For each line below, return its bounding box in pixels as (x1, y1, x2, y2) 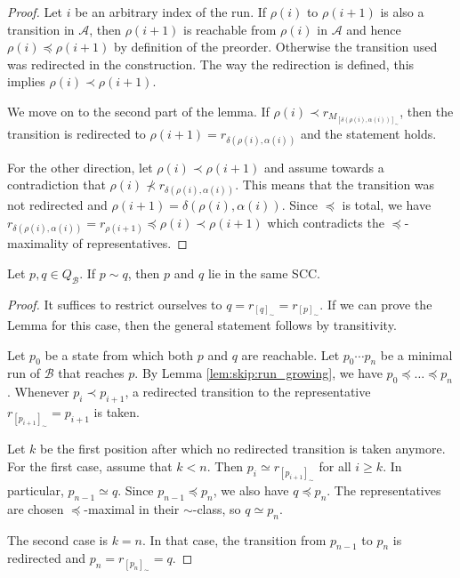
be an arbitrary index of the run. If (75, 3, 267, 20)
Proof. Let (7, 3, 62, 20)
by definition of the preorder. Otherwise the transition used (114, 37, 438, 56)
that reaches (58, 364, 125, 382)
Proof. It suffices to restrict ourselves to (7, 294, 222, 313)
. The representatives (327, 480, 441, 499)
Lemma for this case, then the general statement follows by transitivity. (7, 316, 397, 334)
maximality (7, 234, 69, 253)
